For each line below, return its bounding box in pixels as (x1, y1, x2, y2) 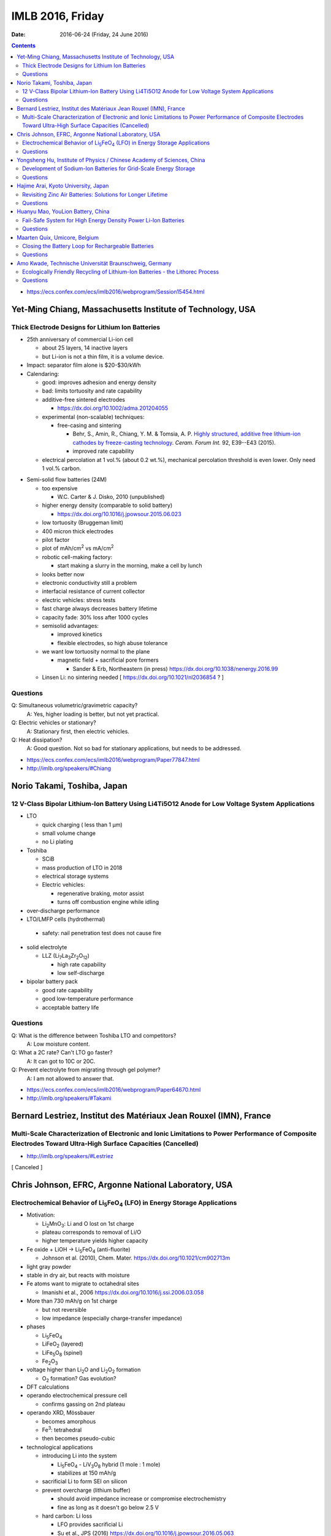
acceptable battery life (42, 1003, 99, 1011)
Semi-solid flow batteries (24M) (26, 476, 107, 484)
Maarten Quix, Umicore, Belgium (17, 233, 99, 241)
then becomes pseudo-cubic (42, 1435, 116, 1442)
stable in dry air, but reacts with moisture (26, 1272, 130, 1279)
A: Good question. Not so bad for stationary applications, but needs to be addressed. (26, 745, 242, 752)
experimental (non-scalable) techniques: (42, 413, 145, 420)
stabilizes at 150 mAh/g (57, 1469, 116, 1476)
